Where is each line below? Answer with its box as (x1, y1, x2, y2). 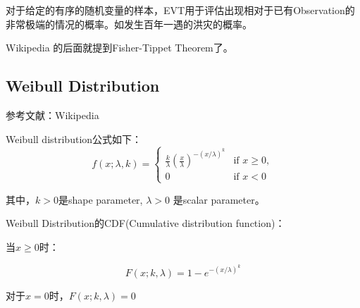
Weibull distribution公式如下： (6, 131, 142, 146)
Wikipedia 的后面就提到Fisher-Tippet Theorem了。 (6, 40, 233, 55)
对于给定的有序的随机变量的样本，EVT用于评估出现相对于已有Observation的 (6, 3, 355, 17)
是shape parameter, (58, 192, 143, 207)
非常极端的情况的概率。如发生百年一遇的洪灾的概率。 (6, 16, 252, 31)
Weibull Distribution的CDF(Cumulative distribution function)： (6, 216, 285, 230)
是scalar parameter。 (173, 192, 265, 207)
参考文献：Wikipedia (6, 107, 99, 122)
